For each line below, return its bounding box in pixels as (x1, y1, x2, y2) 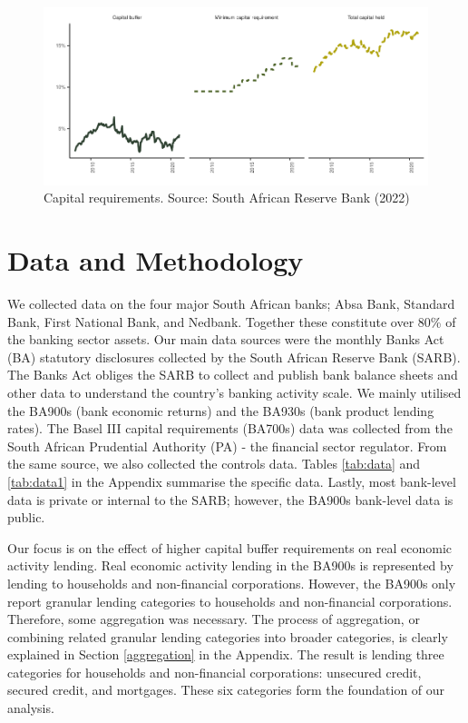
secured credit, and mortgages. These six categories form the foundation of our (7, 680, 445, 699)
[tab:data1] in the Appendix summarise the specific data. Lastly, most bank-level (7, 471, 456, 490)
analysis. (7, 698, 54, 718)
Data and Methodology (7, 242, 304, 279)
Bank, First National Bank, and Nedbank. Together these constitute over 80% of (7, 312, 456, 331)
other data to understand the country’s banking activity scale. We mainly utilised (7, 382, 462, 401)
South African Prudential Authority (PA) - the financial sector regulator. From (7, 436, 447, 455)
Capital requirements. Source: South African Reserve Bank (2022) (44, 188, 410, 207)
